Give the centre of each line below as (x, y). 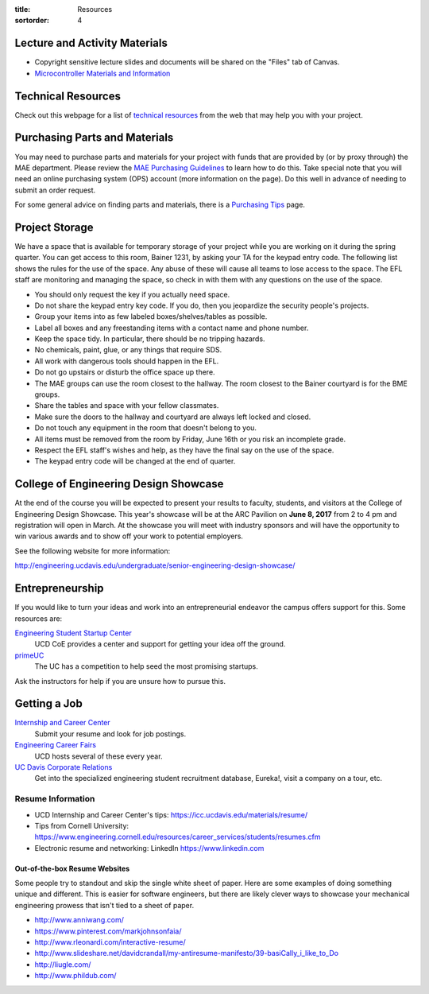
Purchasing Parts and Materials (94, 138)
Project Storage (54, 227)
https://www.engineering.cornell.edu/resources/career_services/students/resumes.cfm (178, 837)
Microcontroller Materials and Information (102, 73)
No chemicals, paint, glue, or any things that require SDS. (128, 350)
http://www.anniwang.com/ (79, 920)
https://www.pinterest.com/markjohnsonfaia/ (108, 931)
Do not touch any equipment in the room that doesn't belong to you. (146, 428)
